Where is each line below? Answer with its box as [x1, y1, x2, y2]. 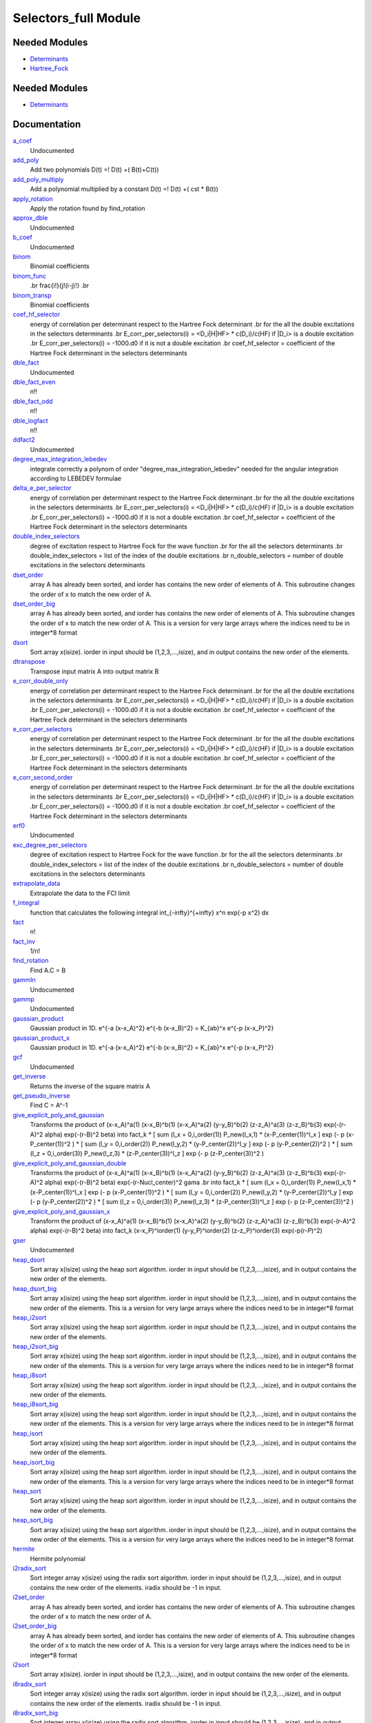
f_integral [12, 899, 40, 907]
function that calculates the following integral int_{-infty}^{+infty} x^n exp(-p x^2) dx [30, 908, 269, 917]
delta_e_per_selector [12, 484, 72, 492]
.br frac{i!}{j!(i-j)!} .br [30, 281, 90, 289]
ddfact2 [12, 436, 36, 444]
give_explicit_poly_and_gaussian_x [12, 1207, 110, 1216]
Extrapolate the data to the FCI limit [30, 889, 130, 897]
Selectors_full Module [12, 10, 141, 26]
